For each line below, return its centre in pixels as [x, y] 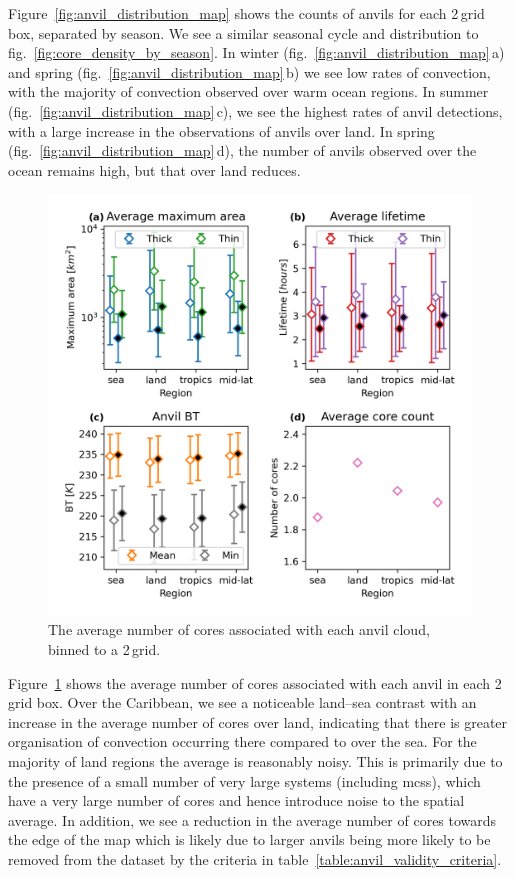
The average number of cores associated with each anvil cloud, [239, 629]
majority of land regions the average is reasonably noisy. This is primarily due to [255, 761]
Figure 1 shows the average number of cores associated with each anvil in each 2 [255, 682]
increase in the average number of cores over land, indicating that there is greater [258, 721]
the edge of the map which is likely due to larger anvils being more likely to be [249, 839]
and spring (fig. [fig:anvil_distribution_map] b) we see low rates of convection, [249, 71]
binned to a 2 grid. [104, 649]
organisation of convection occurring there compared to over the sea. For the [242, 741]
